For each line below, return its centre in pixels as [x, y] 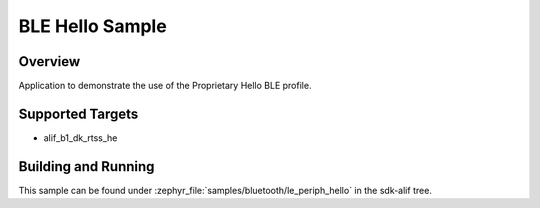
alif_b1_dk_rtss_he [80, 137]
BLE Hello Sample [92, 26]
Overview [49, 61]
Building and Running [86, 166]
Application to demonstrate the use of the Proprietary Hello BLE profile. [165, 86]
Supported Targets [78, 113]
